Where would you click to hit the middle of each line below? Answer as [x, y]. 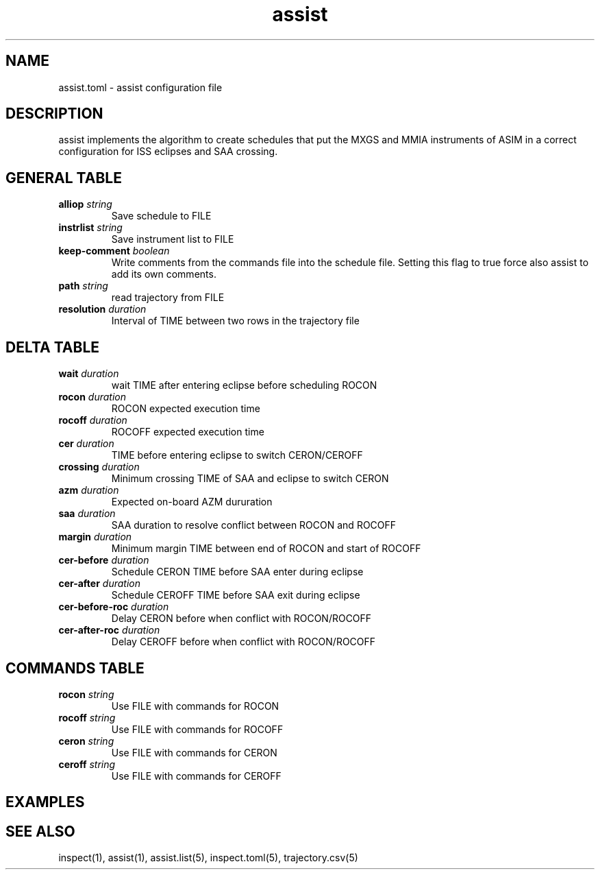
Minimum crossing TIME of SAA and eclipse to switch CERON [250, 479]
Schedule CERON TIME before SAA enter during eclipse [237, 572]
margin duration [95, 537]
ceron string [86, 741]
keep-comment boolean [114, 251]
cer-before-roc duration [114, 607]
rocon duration [92, 397]
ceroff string [87, 764]
